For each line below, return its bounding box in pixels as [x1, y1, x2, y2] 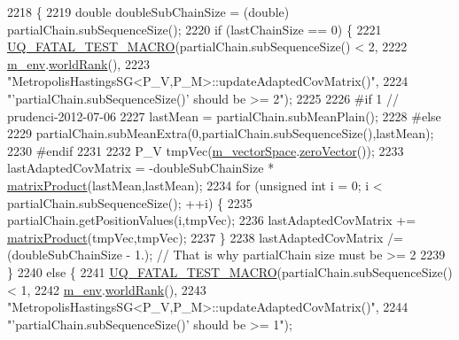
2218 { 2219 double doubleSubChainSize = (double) [7, 3, 290, 20]
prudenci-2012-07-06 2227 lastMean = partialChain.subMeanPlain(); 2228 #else [7, 106, 441, 125]
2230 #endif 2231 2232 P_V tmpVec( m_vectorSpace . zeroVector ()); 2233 [7, 141, 404, 159]
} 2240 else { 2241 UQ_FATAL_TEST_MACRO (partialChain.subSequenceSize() [7, 262, 453, 281]
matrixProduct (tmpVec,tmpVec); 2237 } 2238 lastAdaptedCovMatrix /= [7, 228, 403, 246]
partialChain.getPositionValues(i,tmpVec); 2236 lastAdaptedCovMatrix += [7, 211, 416, 229]
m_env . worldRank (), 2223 [7, 54, 150, 73]
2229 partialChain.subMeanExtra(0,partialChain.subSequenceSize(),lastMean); [7, 124, 434, 143]
